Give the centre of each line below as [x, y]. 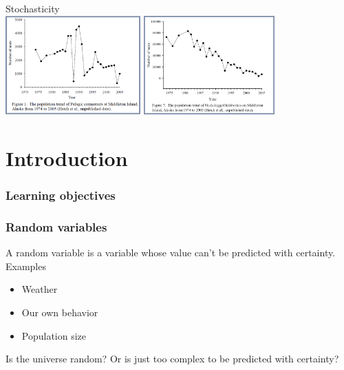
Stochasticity [33, 8]
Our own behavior [60, 312]
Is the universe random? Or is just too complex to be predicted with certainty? [172, 359]
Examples [26, 266]
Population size [54, 335]
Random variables [56, 226]
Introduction [67, 157]
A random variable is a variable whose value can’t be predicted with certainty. [171, 253]
